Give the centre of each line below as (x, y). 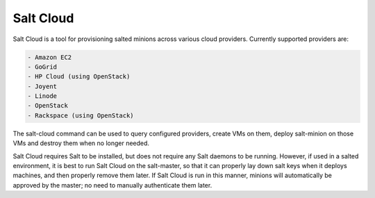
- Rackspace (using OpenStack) (81, 115)
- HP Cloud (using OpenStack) (79, 77)
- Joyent (42, 86)
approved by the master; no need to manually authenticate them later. (112, 185)
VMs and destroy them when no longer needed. (81, 143)
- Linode (42, 96)
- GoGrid (42, 67)
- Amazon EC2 (50, 57)
